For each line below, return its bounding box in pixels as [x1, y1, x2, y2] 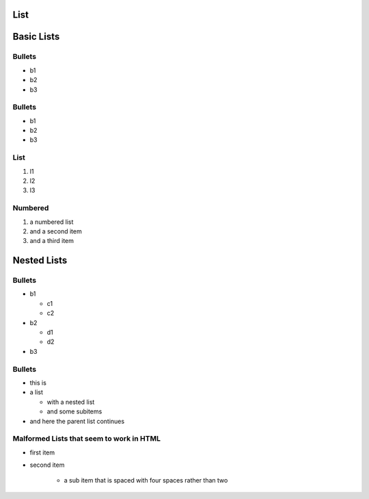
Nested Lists [12, 255, 68, 266]
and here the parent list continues [29, 417, 125, 425]
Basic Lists [12, 31, 60, 42]
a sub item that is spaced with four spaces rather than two [64, 476, 228, 485]
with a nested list [46, 398, 95, 406]
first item [29, 448, 55, 457]
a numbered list [29, 218, 74, 226]
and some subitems [46, 407, 102, 415]
